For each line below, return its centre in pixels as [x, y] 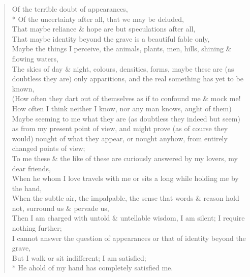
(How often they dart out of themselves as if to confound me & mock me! [126, 98]
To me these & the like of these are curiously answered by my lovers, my [125, 158]
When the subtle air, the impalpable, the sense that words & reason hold [126, 198]
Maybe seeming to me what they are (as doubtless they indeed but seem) [126, 118]
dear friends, [31, 168]
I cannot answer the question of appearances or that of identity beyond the [129, 238]
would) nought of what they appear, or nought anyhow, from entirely [120, 138]
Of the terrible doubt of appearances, [70, 9]
